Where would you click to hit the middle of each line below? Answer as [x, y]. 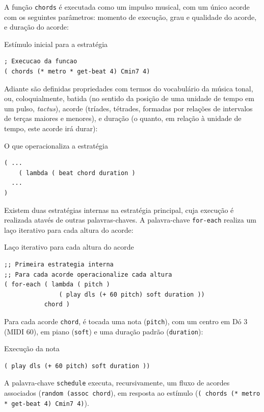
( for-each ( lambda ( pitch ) [57, 285]
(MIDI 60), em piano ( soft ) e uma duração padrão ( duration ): [104, 331]
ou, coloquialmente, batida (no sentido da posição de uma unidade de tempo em [129, 98]
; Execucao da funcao [41, 62]
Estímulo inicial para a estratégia [56, 44]
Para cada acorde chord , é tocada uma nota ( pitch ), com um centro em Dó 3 [126, 321]
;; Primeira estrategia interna [59, 264]
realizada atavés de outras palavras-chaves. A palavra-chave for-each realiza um [130, 220]
